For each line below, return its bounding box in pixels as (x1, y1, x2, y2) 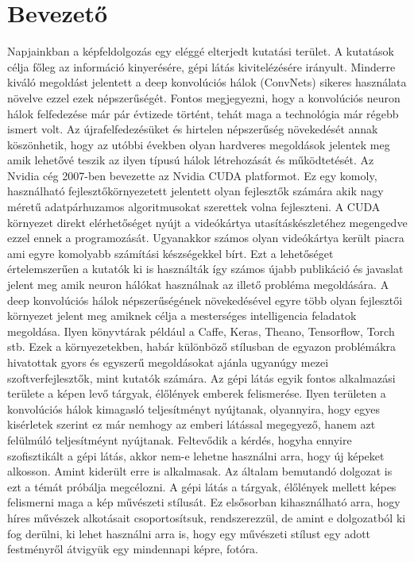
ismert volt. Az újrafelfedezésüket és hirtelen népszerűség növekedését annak (7, 121, 378, 137)
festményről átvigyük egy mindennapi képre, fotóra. (7, 541, 259, 557)
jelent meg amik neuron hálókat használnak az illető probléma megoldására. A (7, 276, 389, 293)
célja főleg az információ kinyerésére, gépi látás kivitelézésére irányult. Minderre (7, 58, 396, 75)
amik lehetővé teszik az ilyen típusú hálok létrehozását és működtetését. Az (7, 152, 374, 168)
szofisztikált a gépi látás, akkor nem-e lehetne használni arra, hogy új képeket (7, 447, 385, 464)
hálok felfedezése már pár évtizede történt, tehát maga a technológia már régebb (7, 105, 399, 121)
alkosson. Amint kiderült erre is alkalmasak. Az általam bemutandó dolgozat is (7, 463, 393, 479)
